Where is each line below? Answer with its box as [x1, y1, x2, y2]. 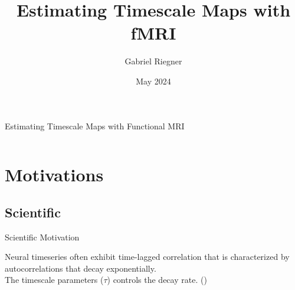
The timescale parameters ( [5, 273, 104, 286]
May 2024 [136, 74, 171, 87]
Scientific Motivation [5, 230, 80, 243]
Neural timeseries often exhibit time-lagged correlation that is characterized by [5, 250, 290, 263]
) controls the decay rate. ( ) [107, 273, 207, 286]
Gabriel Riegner [124, 55, 182, 67]
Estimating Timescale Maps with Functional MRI [5, 119, 185, 132]
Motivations [5, 162, 104, 187]
